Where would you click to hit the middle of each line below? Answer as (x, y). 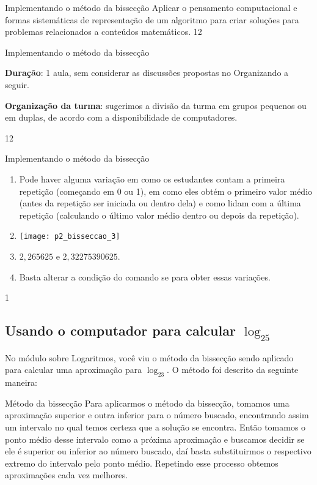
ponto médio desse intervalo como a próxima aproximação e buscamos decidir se (155, 439)
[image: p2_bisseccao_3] (70, 237)
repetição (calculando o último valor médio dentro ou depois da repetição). (159, 215)
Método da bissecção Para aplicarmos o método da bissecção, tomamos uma (147, 403)
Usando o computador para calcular (120, 330)
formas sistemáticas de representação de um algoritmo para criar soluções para (152, 19)
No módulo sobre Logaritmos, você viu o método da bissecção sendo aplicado (149, 357)
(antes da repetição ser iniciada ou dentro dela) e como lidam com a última (160, 203)
